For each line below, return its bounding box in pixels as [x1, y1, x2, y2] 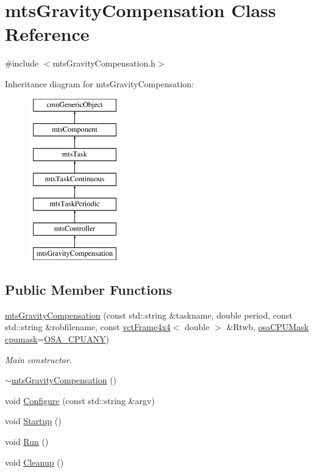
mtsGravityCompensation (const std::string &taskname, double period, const [5, 308, 293, 321]
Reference [5, 21, 90, 46]
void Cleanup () [5, 455, 64, 468]
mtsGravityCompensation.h [52, 57, 155, 70]
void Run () [5, 435, 49, 448]
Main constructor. [5, 353, 72, 366]
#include [5, 57, 39, 70]
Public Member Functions [5, 280, 172, 299]
